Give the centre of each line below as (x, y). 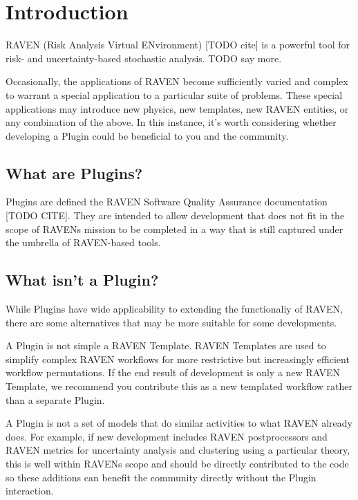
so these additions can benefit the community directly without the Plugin (161, 477)
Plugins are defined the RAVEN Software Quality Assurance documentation (167, 202)
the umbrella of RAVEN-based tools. (83, 242)
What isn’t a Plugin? (82, 280)
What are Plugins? (74, 173)
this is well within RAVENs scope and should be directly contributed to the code (177, 463)
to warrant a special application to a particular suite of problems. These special (174, 94)
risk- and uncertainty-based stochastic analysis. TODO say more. (144, 58)
